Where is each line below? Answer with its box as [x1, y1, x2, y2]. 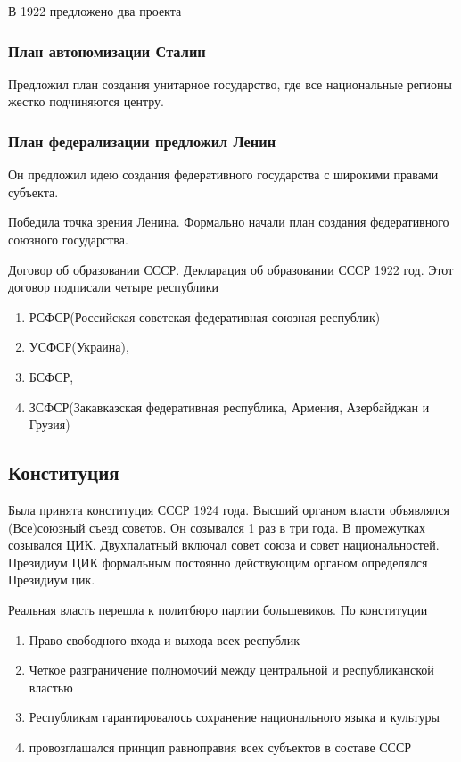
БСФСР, [29, 367, 74, 385]
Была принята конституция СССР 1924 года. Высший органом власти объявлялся [8, 500, 449, 518]
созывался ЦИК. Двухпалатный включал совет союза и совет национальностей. [8, 535, 440, 554]
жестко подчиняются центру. [8, 92, 164, 111]
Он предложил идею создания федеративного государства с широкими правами [8, 165, 439, 184]
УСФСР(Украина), [29, 337, 129, 356]
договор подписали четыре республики [8, 277, 219, 296]
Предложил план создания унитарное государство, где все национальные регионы [8, 74, 452, 93]
